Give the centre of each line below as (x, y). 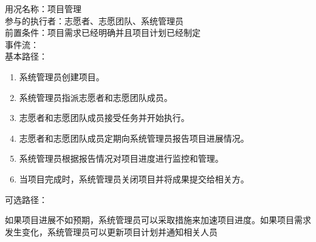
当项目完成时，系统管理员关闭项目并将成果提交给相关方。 (134, 178)
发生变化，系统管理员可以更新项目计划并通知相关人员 (111, 231)
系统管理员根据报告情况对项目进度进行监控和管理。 (121, 158)
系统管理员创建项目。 (62, 76)
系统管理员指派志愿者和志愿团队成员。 (96, 97)
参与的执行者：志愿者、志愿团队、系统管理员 (94, 20)
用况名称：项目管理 (43, 9)
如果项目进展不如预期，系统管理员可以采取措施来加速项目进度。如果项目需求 (158, 220)
